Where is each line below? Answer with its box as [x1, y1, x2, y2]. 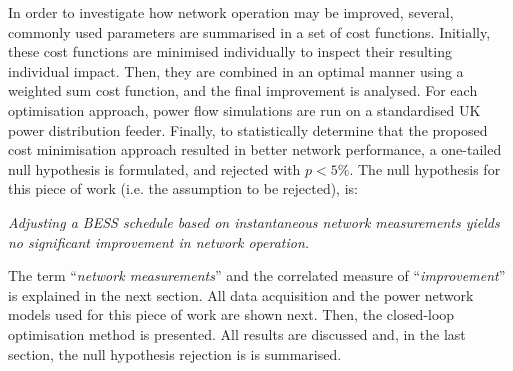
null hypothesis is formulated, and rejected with [8, 158, 301, 179]
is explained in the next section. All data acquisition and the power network [8, 284, 474, 305]
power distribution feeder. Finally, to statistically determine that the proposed [8, 119, 488, 140]
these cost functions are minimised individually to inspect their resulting [8, 41, 452, 62]
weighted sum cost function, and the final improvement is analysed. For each [8, 80, 478, 101]
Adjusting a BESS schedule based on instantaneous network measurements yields [8, 211, 500, 232]
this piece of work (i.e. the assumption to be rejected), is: [8, 178, 358, 199]
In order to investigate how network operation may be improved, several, [8, 2, 454, 22]
